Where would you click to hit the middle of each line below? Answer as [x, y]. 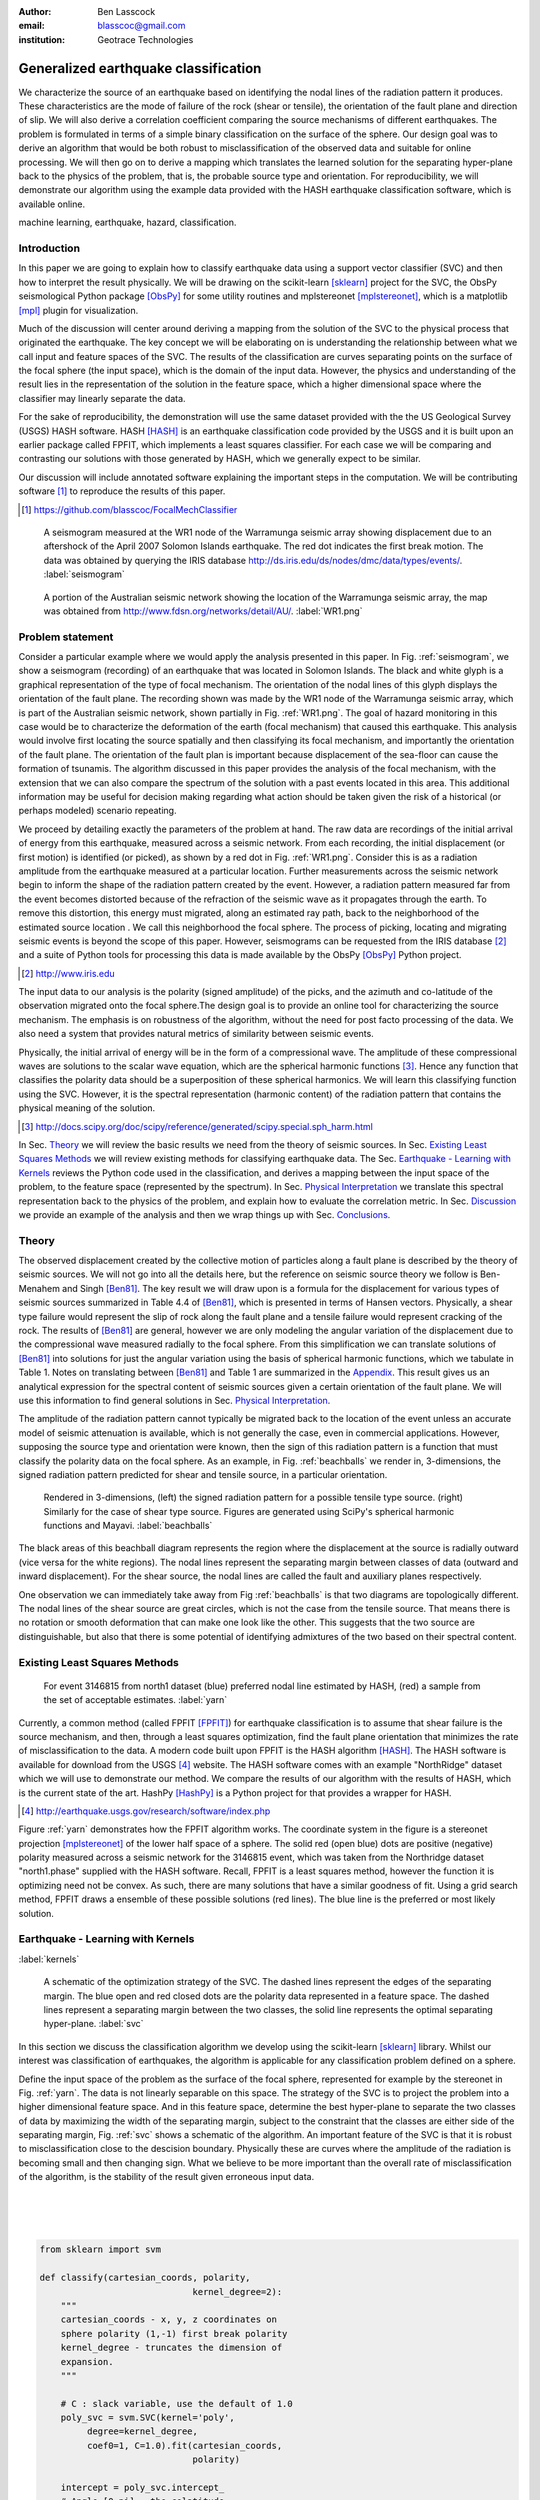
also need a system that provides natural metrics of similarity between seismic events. [196, 1034]
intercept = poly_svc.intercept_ [142, 2488]
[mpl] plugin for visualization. [78, 310]
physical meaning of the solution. [87, 1108]
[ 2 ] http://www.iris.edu [68, 973]
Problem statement [66, 637]
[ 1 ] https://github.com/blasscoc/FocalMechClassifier [129, 509]
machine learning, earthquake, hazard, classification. [127, 222]
